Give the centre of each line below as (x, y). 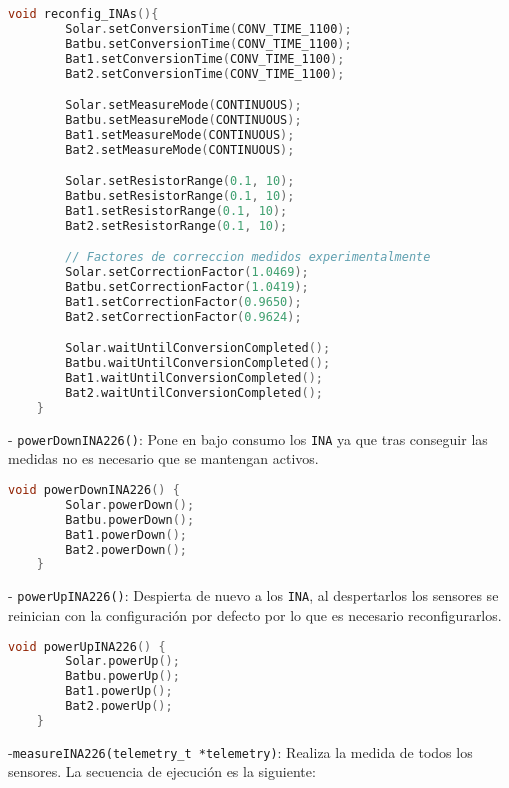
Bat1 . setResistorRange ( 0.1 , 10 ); (176, 210)
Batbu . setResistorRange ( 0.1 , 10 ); (180, 196)
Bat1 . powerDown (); (126, 534)
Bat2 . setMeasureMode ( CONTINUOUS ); (180, 149)
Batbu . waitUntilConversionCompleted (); (198, 363)
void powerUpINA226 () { (87, 646)
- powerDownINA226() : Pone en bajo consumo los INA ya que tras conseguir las (248, 438)
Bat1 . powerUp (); (119, 691)
